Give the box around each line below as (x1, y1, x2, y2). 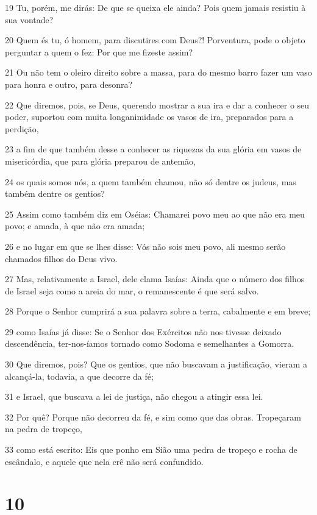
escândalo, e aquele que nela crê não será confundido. (5, 455, 204, 467)
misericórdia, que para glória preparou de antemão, (5, 154, 196, 167)
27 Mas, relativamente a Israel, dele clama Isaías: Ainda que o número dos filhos (5, 272, 305, 285)
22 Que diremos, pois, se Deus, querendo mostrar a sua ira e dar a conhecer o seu (5, 98, 310, 111)
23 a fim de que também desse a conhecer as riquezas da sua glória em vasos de (5, 143, 302, 155)
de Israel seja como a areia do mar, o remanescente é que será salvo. (5, 284, 259, 297)
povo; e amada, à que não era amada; (5, 219, 145, 232)
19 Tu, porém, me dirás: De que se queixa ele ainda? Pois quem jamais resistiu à (5, 1, 306, 13)
